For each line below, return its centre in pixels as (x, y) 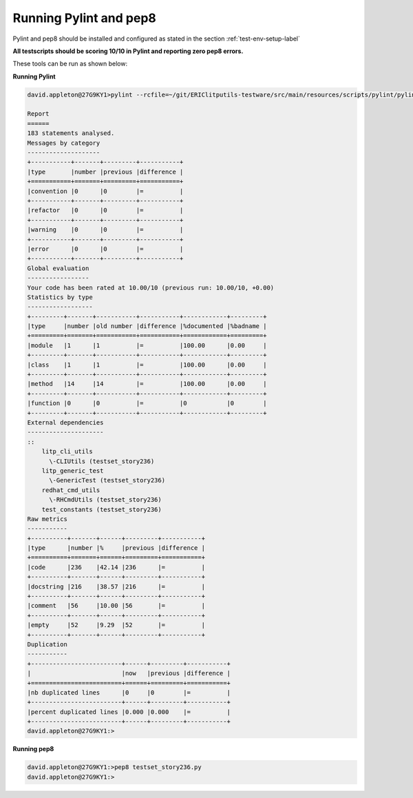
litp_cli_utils (67, 452)
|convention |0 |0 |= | (105, 191)
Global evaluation (58, 268)
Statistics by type (60, 297)
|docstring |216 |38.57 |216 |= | (116, 586)
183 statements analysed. (71, 133)
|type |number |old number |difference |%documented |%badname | (147, 326)
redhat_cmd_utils (71, 490)
